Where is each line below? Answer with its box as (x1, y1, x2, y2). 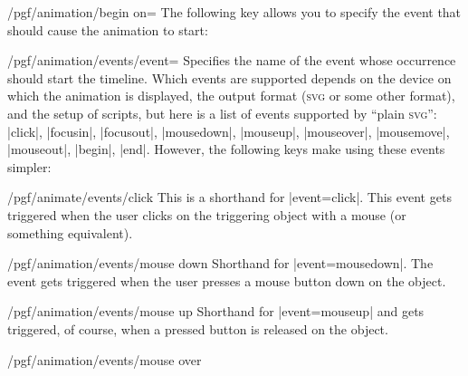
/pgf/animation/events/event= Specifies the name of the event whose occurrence (7, 51, 456, 70)
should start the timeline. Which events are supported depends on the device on (7, 68, 452, 87)
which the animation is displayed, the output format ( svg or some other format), (7, 86, 455, 105)
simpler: (7, 157, 52, 176)
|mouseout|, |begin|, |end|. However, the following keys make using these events (7, 140, 445, 159)
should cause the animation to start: (7, 20, 208, 39)
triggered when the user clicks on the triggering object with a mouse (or (7, 205, 406, 224)
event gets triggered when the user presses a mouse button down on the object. (7, 271, 446, 290)
